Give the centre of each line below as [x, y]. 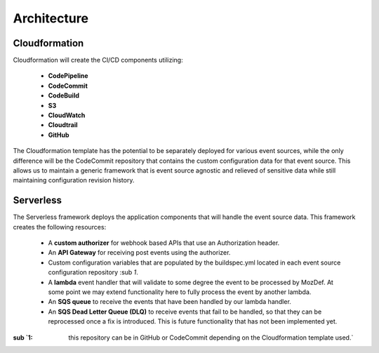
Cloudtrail [63, 125]
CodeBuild [64, 95]
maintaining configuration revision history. [74, 180]
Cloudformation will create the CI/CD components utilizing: [98, 60]
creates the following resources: [60, 227]
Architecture [51, 18]
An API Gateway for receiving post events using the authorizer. [139, 253]
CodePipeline [68, 76]
